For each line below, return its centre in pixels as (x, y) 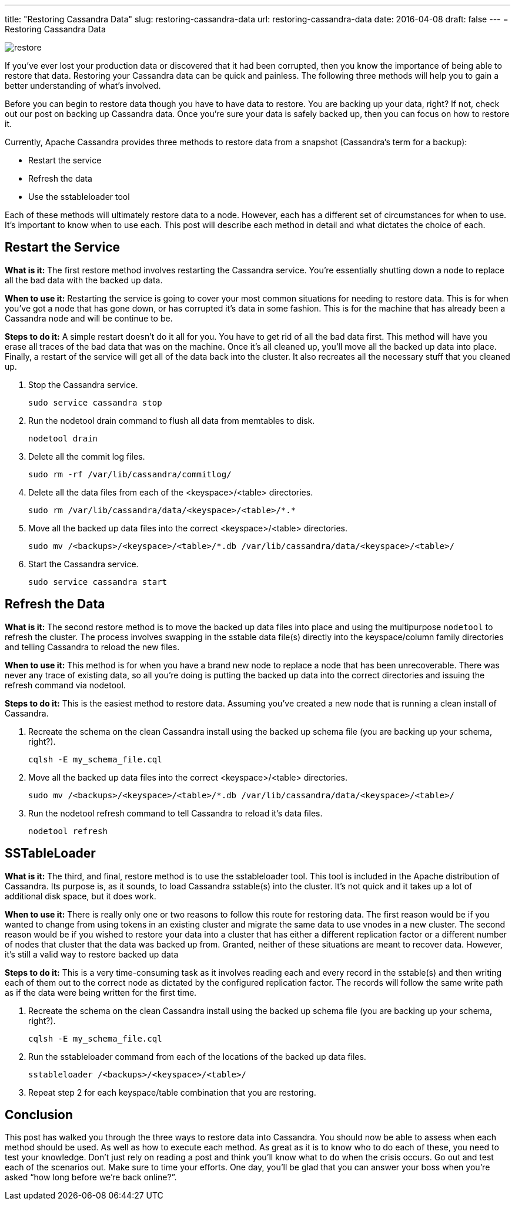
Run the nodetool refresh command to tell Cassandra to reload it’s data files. (175, 813)
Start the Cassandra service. (83, 564)
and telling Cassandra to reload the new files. (92, 647)
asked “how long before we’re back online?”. (91, 1177)
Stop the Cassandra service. (83, 384)
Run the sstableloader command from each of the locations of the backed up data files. (197, 1056)
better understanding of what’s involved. (83, 86)
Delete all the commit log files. (87, 456)
